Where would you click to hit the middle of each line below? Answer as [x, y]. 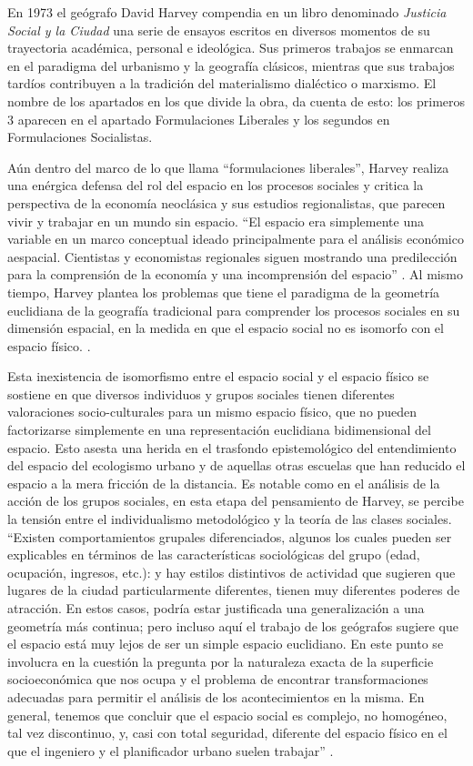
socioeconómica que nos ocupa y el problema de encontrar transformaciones [218, 679]
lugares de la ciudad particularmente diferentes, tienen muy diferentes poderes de [234, 590]
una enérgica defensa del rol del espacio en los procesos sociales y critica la [216, 185]
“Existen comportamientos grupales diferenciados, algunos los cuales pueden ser [230, 536]
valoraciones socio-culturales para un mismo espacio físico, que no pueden [212, 412]
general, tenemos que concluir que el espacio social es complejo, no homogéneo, [227, 715]
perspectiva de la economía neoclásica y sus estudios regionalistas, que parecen [226, 202]
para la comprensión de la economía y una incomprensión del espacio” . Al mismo [235, 274]
